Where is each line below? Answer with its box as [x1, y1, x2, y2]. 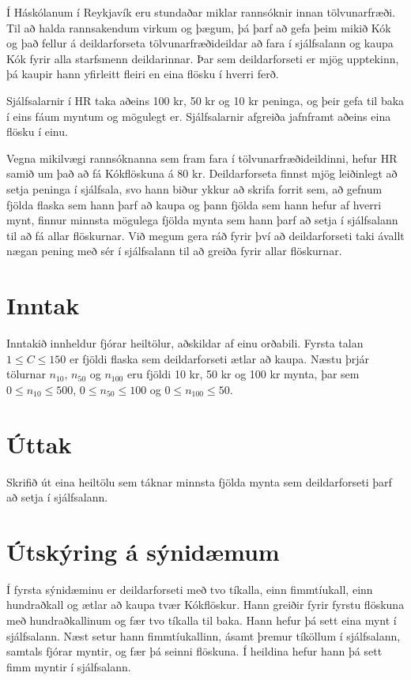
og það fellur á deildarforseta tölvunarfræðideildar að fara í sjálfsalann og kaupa [6, 35, 394, 51]
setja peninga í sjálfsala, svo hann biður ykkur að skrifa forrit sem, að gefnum [6, 180, 383, 197]
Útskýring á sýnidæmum [6, 535, 280, 567]
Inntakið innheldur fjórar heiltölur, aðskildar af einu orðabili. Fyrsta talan [6, 335, 364, 351]
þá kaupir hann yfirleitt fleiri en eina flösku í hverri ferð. [6, 66, 279, 82]
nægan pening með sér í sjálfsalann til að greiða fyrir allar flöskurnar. [6, 242, 342, 259]
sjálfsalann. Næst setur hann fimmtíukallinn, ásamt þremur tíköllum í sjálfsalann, [6, 627, 401, 644]
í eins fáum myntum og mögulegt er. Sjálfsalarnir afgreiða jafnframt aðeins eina [6, 107, 391, 124]
